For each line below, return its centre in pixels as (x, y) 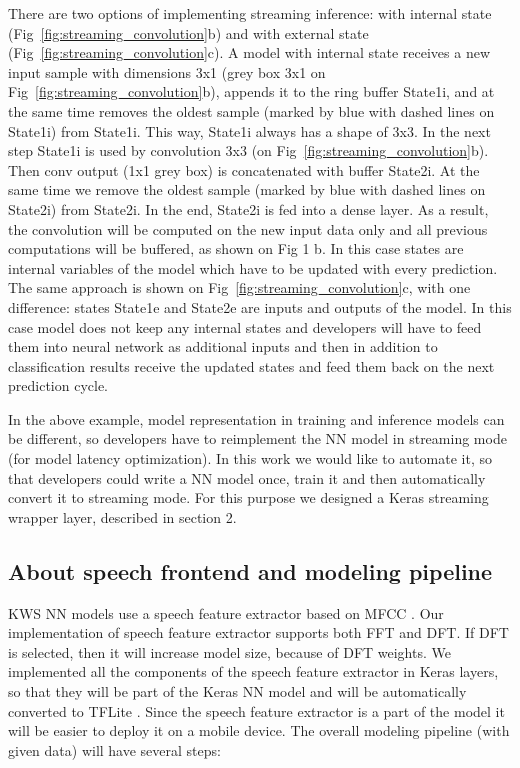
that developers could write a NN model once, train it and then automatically (247, 477)
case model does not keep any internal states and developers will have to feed (245, 326)
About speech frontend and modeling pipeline (250, 570)
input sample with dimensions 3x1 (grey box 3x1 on (167, 71)
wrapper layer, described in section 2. (122, 516)
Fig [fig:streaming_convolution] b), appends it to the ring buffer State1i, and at (251, 91)
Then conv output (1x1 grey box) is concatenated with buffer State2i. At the (244, 169)
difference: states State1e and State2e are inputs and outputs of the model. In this (260, 306)
